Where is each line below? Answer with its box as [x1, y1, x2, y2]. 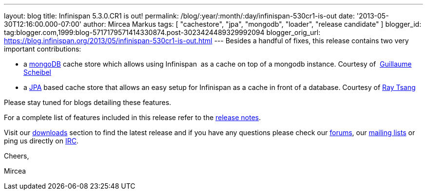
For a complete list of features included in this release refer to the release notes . [4, 113, 261, 122]
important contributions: [4, 45, 81, 53]
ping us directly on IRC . [4, 137, 79, 145]
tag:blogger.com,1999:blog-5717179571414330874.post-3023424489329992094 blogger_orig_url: [4, 28, 321, 36]
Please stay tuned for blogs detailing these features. [4, 98, 172, 106]
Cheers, [4, 152, 29, 160]
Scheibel [23, 68, 51, 76]
